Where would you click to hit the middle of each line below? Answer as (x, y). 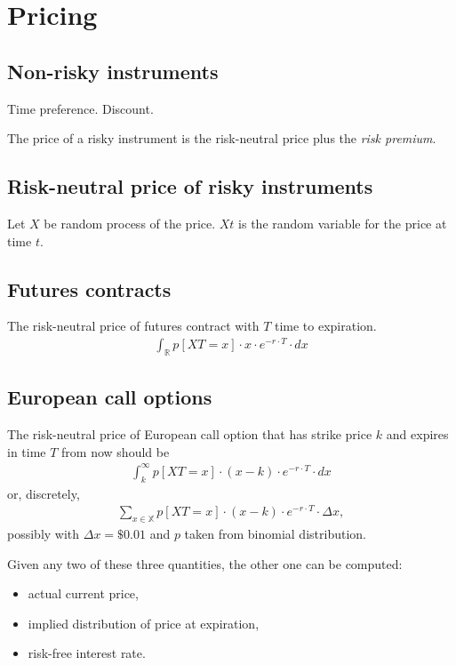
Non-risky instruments (113, 71)
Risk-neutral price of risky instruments (190, 186)
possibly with (44, 534)
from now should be (116, 451)
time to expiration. (325, 326)
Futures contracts (89, 288)
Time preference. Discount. (80, 108)
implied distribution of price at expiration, (144, 623)
